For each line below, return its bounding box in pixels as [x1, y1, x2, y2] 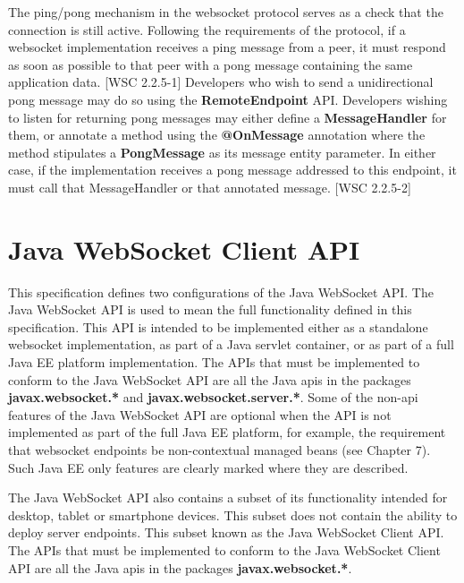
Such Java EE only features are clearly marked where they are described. [8, 458, 409, 476]
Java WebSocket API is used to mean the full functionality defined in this [8, 300, 412, 319]
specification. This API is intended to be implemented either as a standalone [8, 317, 428, 336]
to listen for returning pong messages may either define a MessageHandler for [8, 107, 447, 126]
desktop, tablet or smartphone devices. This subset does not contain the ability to [8, 505, 458, 524]
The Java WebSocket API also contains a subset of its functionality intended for [8, 488, 448, 507]
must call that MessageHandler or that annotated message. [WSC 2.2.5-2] [8, 177, 411, 196]
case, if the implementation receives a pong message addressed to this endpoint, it [8, 160, 457, 179]
